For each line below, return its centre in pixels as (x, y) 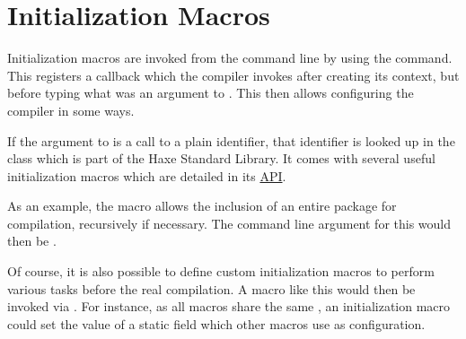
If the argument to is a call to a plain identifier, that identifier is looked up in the (231, 140)
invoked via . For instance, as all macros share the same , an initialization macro (229, 306)
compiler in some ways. (71, 110)
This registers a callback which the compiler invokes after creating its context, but (233, 75)
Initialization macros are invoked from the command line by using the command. (230, 58)
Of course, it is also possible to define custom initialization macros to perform (221, 271)
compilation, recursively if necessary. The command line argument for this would (229, 223)
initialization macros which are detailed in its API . (147, 175)
